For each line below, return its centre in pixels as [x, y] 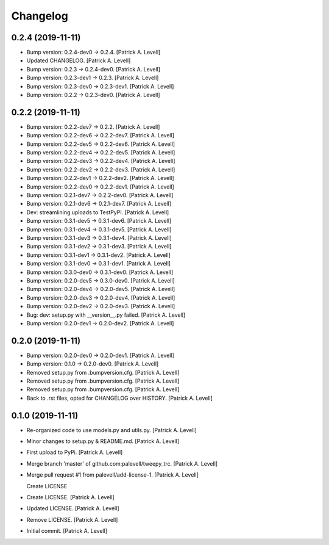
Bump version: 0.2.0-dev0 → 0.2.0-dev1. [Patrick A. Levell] [101, 355]
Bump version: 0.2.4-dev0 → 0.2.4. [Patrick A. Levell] [94, 52]
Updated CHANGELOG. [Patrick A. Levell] [79, 60]
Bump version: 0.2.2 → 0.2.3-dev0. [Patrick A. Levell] [94, 95]
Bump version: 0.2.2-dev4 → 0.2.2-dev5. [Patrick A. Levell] [101, 153]
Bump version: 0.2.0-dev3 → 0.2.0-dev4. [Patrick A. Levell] [101, 298]
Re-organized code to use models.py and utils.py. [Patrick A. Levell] [112, 430]
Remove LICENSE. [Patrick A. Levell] [72, 519]
